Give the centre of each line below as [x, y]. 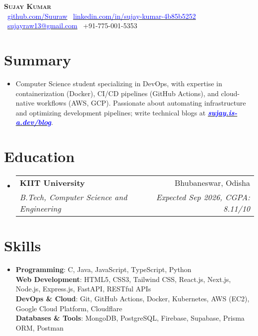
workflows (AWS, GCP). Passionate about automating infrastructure [141, 103]
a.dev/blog [33, 122]
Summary [38, 59]
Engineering [40, 208]
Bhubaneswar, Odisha [212, 183]
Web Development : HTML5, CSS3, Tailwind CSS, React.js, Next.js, [123, 279]
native [25, 103]
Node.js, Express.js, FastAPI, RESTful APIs [83, 289]
